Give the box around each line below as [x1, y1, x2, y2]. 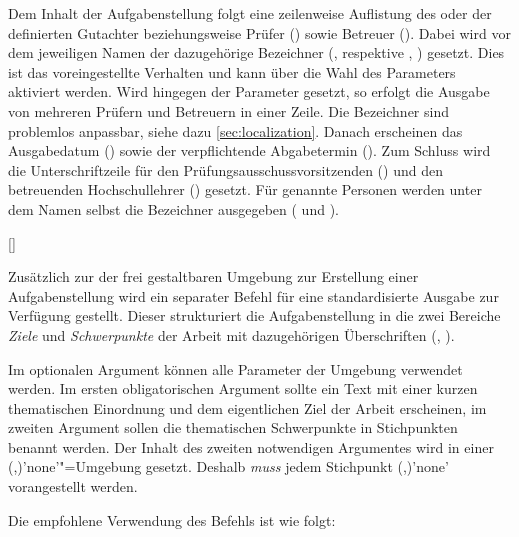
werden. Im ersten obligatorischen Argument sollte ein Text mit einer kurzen [8, 378, 478, 399]
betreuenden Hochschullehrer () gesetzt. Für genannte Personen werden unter [8, 179, 482, 200]
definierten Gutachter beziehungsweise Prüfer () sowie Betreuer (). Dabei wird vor [8, 22, 511, 43]
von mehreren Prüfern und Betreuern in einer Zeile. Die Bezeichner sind [8, 100, 449, 121]
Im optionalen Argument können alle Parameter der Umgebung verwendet [8, 358, 463, 379]
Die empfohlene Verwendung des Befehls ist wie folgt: [8, 509, 336, 530]
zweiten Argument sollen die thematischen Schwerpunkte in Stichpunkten [8, 417, 458, 438]
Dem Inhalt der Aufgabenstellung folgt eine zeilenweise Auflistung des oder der [8, 3, 492, 23]
